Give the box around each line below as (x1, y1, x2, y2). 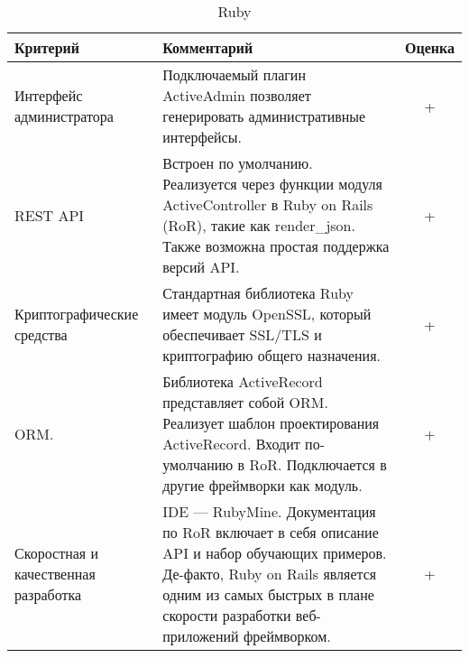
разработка (14, 584, 82, 605)
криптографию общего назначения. (162, 345, 381, 366)
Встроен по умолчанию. (162, 153, 313, 173)
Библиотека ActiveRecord (162, 371, 323, 392)
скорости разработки (162, 605, 291, 626)
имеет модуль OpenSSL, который (162, 303, 372, 324)
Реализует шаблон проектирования (162, 412, 380, 433)
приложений (162, 626, 239, 646)
